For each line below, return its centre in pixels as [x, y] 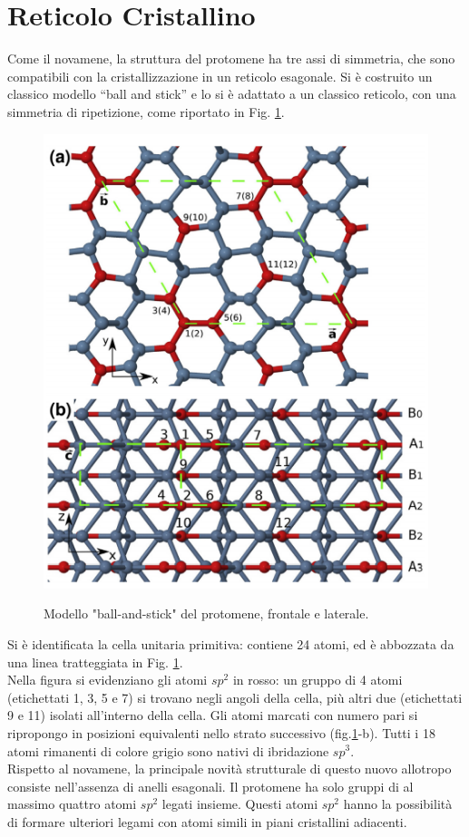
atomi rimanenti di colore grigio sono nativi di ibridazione [168, 750]
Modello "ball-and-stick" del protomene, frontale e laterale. [206, 613]
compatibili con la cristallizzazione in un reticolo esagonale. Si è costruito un [220, 76]
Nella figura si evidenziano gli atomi [107, 680]
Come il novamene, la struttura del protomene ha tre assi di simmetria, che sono [231, 58]
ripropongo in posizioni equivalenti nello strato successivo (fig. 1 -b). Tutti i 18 [221, 732]
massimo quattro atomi [72, 804]
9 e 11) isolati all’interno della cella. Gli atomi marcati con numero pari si [213, 715]
